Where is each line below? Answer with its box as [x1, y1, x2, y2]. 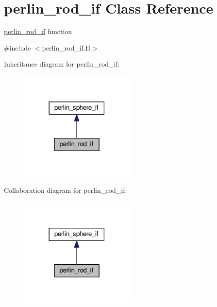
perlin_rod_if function [4, 26, 72, 36]
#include [4, 42, 31, 52]
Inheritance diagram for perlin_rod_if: [4, 59, 120, 69]
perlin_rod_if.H [42, 42, 91, 52]
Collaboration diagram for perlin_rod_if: [4, 185, 127, 195]
